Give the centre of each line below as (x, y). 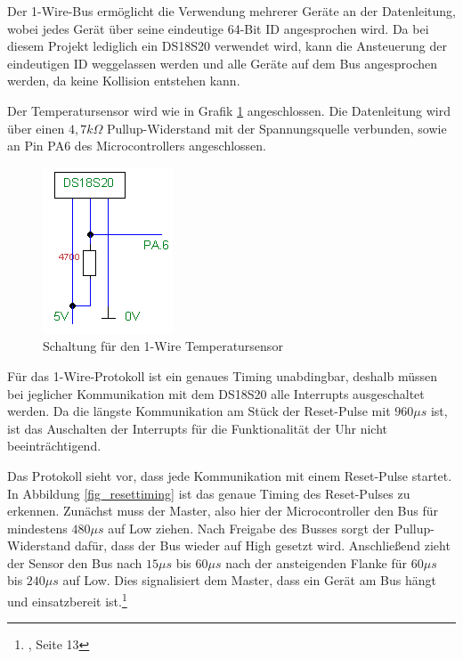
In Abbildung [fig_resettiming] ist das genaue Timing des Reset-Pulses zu (209, 493)
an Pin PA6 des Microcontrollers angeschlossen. (137, 146)
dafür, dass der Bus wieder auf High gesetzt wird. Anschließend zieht (262, 545)
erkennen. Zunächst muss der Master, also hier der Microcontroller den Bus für (223, 511)
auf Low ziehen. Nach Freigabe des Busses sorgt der (249, 528)
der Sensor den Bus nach (75, 562)
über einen (36, 128)
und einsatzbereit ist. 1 (67, 600)
